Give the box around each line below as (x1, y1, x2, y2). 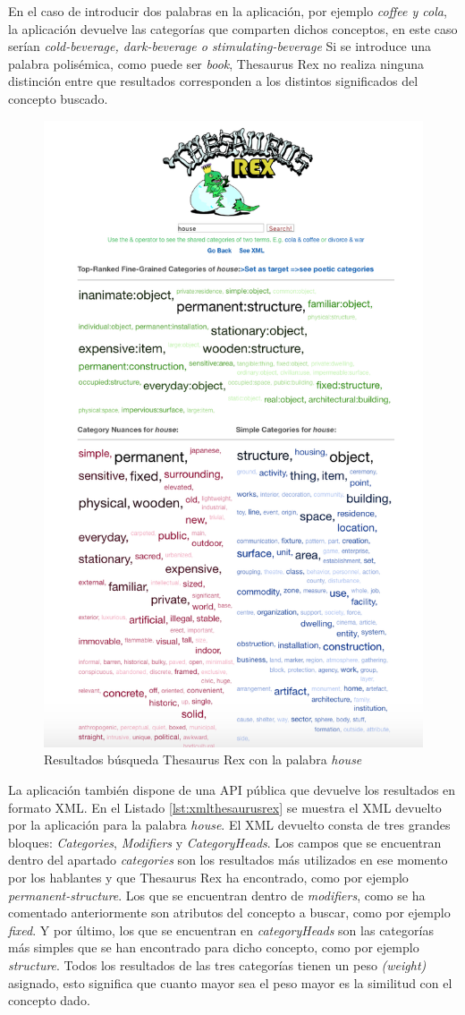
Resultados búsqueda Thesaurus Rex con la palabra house (44, 750, 362, 769)
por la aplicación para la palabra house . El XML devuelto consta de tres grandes (8, 815, 451, 834)
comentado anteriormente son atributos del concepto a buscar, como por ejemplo (8, 903, 451, 922)
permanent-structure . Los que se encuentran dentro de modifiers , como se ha (8, 885, 426, 904)
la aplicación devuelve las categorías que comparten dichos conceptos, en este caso (8, 19, 458, 38)
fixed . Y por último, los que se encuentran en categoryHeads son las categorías (8, 920, 434, 939)
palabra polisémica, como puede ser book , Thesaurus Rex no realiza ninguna (8, 54, 425, 72)
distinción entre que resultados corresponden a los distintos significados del (8, 72, 418, 90)
